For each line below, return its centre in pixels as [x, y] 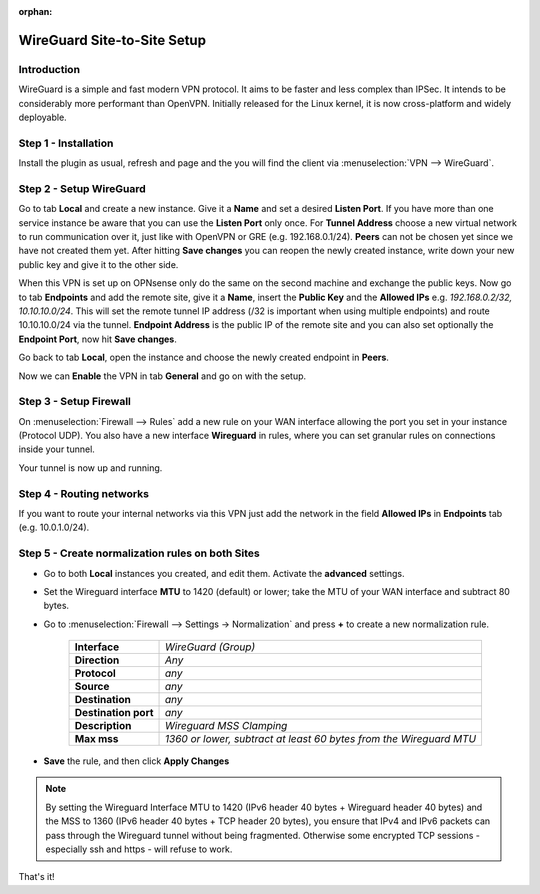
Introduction [49, 69]
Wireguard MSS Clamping [226, 726]
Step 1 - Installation [66, 143]
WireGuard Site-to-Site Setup [112, 40]
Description [103, 726]
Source [92, 687]
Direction [97, 660]
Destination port [114, 713]
